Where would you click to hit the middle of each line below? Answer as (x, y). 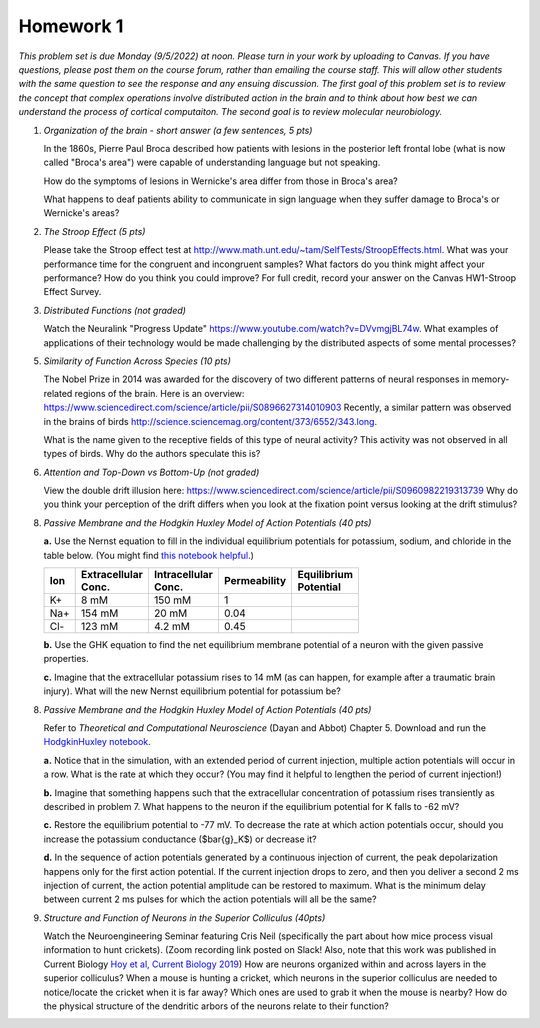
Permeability (255, 581)
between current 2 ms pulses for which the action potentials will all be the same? (210, 899)
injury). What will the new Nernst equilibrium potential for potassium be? (192, 691)
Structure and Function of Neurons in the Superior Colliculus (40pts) (184, 917)
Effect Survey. (72, 292)
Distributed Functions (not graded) (115, 310)
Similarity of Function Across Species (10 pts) (137, 361)
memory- (490, 379)
